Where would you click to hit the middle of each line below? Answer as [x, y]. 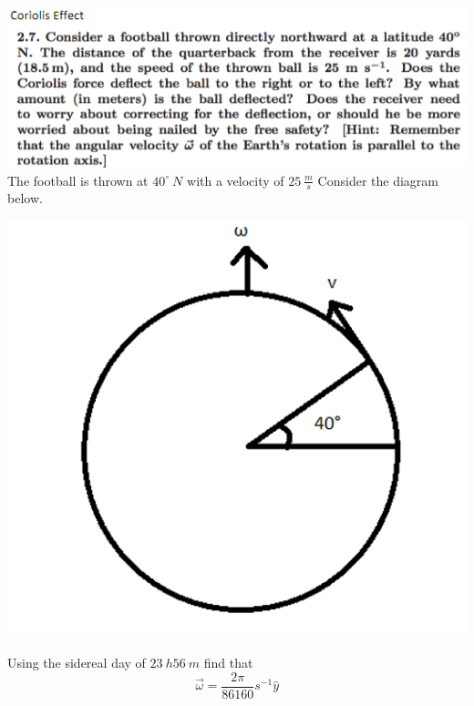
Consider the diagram [378, 180]
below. [25, 198]
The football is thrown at [78, 180]
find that [228, 663]
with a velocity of [236, 180]
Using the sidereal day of [77, 663]
